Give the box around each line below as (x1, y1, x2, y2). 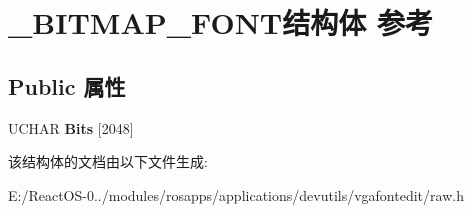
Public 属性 (8, 70, 126, 101)
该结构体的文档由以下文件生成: (8, 151, 208, 172)
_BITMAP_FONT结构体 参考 (8, 2, 433, 43)
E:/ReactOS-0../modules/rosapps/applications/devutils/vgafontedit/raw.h (8, 184, 464, 205)
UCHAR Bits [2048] (8, 117, 134, 138)
